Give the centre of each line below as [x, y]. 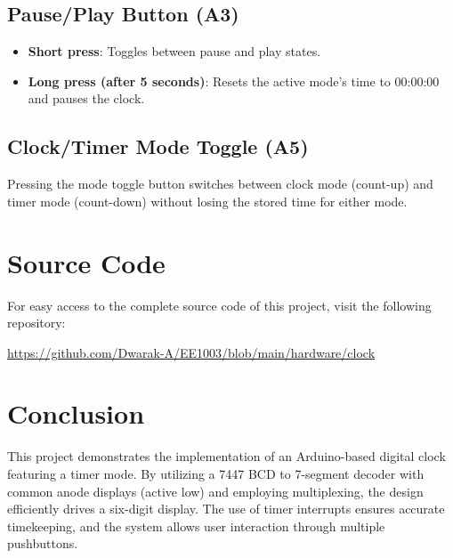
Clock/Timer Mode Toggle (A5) [158, 146]
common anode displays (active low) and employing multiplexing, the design [215, 491]
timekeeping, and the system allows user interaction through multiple [196, 526]
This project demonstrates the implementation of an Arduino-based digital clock [226, 456]
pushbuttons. [43, 543]
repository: [36, 323]
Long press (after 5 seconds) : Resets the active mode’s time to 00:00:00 [234, 81]
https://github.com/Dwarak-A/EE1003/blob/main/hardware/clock [191, 352]
